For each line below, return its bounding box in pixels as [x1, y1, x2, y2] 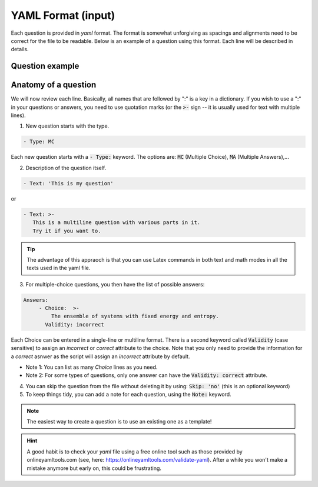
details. [11, 46, 29, 53]
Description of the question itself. [25, 164, 107, 171]
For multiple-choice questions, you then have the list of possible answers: [25, 281, 205, 288]
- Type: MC [23, 138, 55, 145]
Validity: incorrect [45, 321, 104, 328]
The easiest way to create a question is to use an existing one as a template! [26, 418, 212, 425]
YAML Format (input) [11, 9, 115, 22]
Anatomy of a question [11, 80, 97, 90]
